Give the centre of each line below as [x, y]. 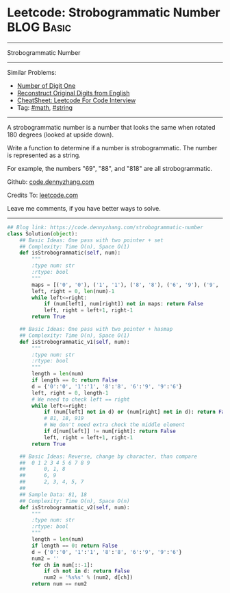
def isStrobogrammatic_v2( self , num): [75, 507]
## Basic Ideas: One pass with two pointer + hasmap [96, 329]
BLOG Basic [39, 27]
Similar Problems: [32, 72]
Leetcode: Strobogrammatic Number [114, 13]
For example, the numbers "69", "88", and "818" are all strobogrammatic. [110, 168]
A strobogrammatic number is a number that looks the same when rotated [111, 127]
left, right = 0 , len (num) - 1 [73, 291]
